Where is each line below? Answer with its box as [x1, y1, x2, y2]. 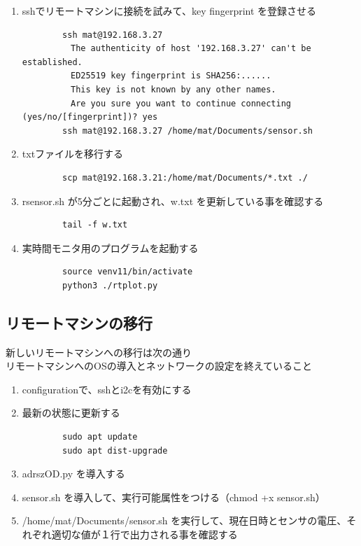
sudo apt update [62, 432, 138, 442]
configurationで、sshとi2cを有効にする [22, 381, 192, 396]
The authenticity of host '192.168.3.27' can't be [70, 43, 311, 54]
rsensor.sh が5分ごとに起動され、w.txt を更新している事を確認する [22, 193, 324, 208]
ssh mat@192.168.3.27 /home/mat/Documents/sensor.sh [62, 125, 313, 136]
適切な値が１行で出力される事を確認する [51, 527, 238, 542]
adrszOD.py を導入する [22, 466, 125, 481]
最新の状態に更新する [22, 405, 120, 420]
